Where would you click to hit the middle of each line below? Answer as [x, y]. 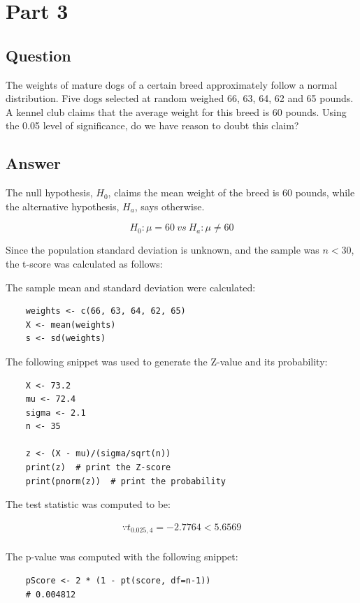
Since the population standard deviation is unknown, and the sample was [163, 250]
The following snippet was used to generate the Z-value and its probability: [167, 361]
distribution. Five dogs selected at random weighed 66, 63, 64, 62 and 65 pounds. [180, 98]
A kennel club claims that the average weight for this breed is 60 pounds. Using [176, 111]
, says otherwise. [170, 206]
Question [38, 55]
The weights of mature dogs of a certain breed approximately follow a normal [172, 84]
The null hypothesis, [49, 192]
